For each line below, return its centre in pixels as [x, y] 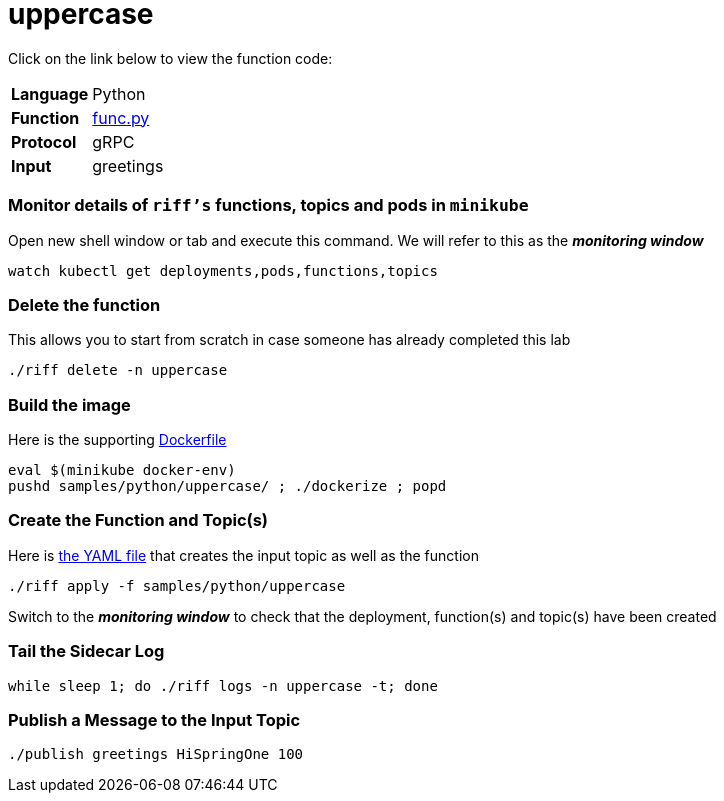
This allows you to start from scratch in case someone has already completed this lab [289, 340]
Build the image [69, 404]
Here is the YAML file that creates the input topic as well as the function [243, 555]
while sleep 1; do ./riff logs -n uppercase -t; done [223, 685]
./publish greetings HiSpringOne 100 [156, 754]
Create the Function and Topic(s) [138, 520]
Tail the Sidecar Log [86, 651]
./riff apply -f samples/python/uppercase [177, 585]
